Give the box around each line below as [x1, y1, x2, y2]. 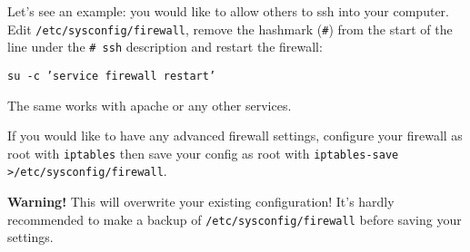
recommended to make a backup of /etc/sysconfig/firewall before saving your [7, 209, 462, 228]
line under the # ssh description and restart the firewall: [7, 37, 323, 56]
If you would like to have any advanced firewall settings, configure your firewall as [7, 126, 463, 145]
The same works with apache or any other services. [7, 95, 292, 114]
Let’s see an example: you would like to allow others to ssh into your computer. [7, 2, 449, 20]
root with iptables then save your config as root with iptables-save [7, 143, 399, 162]
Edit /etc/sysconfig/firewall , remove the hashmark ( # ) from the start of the [7, 19, 453, 38]
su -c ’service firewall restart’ [7, 69, 216, 82]
